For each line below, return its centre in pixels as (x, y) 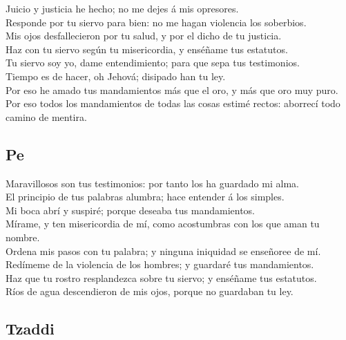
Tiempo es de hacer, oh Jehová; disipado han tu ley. (116, 76)
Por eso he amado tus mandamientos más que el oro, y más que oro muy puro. (172, 89)
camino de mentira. (46, 116)
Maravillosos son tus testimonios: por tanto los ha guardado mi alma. (152, 183)
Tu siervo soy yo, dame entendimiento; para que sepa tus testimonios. (153, 63)
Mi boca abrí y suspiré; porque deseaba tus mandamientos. (131, 210)
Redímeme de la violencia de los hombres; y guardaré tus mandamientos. (160, 264)
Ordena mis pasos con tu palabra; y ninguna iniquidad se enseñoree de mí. (163, 251)
